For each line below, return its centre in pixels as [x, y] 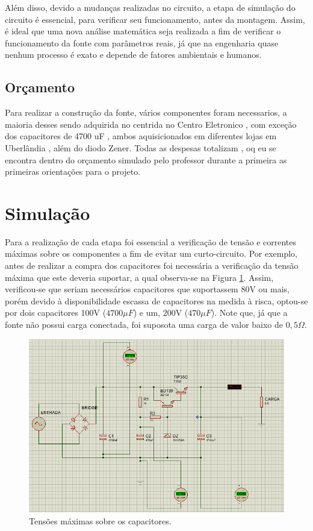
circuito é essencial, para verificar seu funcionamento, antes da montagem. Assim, [155, 19]
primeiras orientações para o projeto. [73, 171]
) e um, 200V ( [161, 313]
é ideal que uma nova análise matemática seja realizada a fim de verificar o [143, 31]
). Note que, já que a [249, 313]
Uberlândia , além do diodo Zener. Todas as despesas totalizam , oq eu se [141, 147]
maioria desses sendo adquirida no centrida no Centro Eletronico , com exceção [151, 124]
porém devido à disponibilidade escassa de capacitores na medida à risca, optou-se [156, 300]
